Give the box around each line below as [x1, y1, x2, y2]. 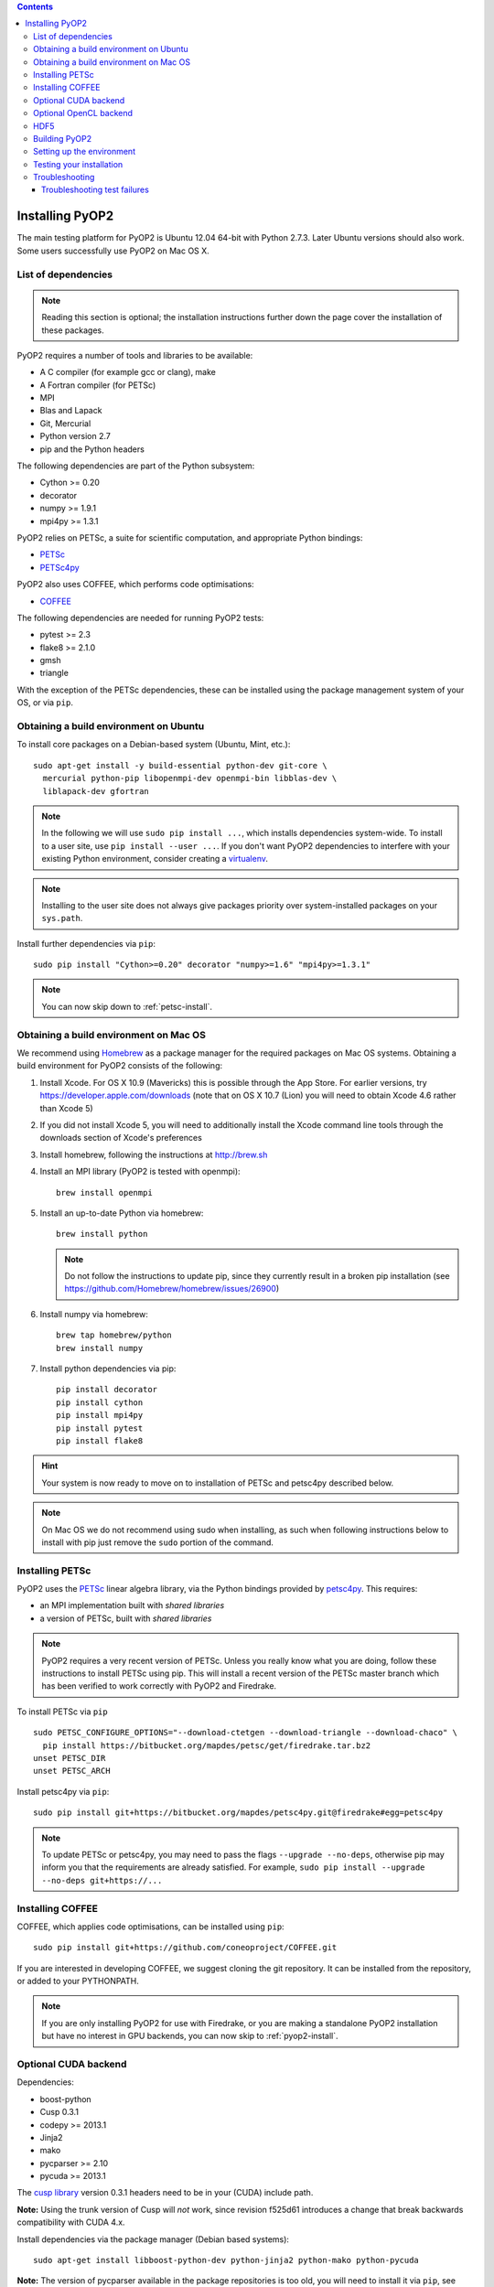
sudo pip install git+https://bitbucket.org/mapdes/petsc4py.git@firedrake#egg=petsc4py [33, 1808, 444, 1818]
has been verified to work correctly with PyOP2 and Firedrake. [41, 1680, 277, 1691]
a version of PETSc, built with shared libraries [39, 1613, 212, 1624]
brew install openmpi [56, 1187, 153, 1197]
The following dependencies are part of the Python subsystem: [16, 460, 255, 471]
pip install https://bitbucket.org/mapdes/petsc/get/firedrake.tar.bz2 [42, 1740, 371, 1751]
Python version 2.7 [39, 431, 112, 442]
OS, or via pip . [16, 697, 73, 708]
